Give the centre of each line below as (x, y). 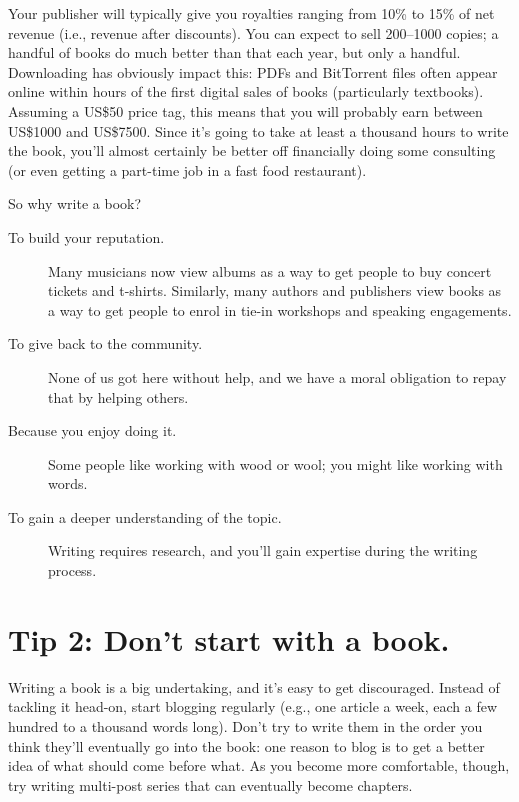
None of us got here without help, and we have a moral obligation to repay (277, 376)
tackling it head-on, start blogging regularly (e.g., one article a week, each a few (253, 706)
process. (72, 570)
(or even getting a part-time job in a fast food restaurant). (187, 169)
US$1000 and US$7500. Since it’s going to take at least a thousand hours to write (258, 130)
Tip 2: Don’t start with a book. (229, 638)
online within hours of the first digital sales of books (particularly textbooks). (246, 91)
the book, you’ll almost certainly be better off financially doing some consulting (252, 150)
